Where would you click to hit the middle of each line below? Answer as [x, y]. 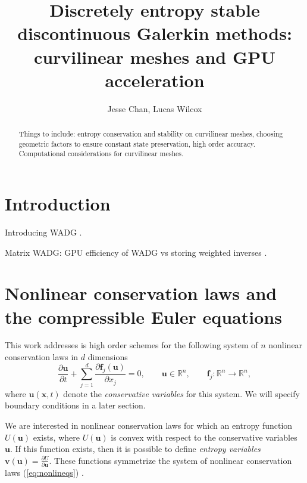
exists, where [56, 437]
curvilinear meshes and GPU [155, 56]
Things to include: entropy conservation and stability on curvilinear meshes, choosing [151, 134]
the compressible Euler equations [143, 316]
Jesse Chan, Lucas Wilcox [155, 108]
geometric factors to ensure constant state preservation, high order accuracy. [137, 143]
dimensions [108, 357]
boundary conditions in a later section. [75, 405]
